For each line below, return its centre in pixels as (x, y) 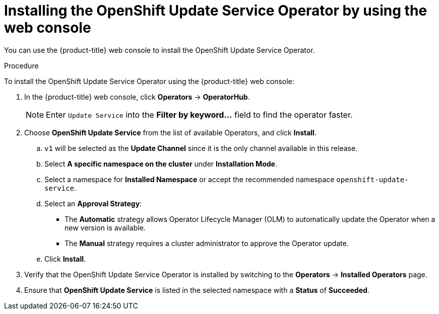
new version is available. (105, 227)
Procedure (21, 65)
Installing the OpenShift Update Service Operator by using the (216, 11)
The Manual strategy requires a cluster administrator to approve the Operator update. (207, 243)
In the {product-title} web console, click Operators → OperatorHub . (137, 97)
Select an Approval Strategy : (93, 203)
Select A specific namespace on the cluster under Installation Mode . (161, 164)
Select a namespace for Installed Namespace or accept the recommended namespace (190, 179)
